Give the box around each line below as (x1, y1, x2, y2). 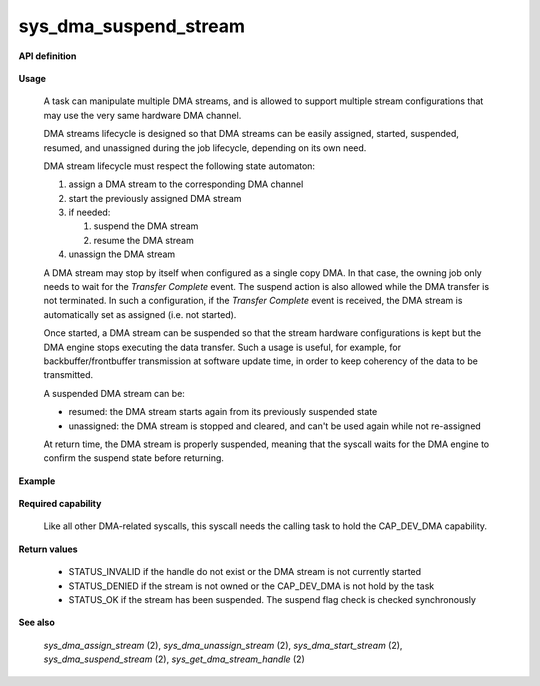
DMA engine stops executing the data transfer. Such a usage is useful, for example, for (43, 341, 402, 353)
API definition (18, 50, 77, 62)
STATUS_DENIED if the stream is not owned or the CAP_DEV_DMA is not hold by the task (68, 580, 435, 592)
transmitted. (43, 369, 94, 381)
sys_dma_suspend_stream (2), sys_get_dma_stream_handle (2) (43, 653, 305, 665)
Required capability (18, 498, 102, 510)
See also (18, 616, 55, 629)
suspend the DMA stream (93, 220, 199, 232)
